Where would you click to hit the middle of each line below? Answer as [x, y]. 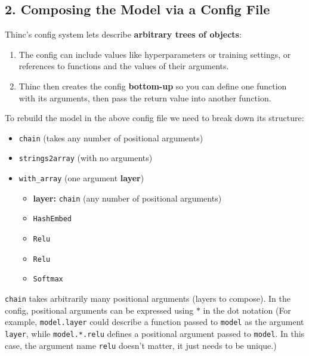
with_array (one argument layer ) [81, 178]
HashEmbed [52, 219]
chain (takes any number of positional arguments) [111, 137]
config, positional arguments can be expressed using [99, 310]
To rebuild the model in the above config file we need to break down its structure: [154, 118]
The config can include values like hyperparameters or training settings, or [155, 54]
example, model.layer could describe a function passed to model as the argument [154, 322]
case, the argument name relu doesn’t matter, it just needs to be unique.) [141, 345]
